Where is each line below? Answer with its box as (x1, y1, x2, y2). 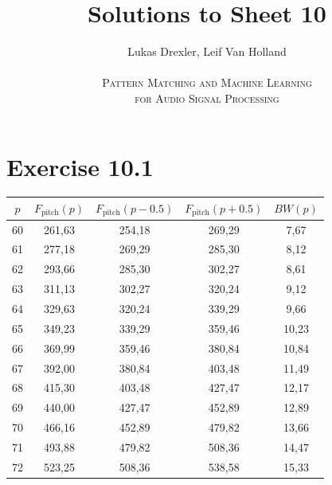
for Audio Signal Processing (135, 89, 279, 106)
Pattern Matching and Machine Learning (102, 74, 312, 91)
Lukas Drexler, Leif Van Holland (127, 43, 287, 60)
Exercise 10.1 (6, 150, 154, 182)
